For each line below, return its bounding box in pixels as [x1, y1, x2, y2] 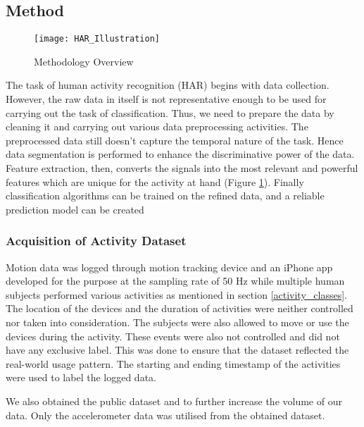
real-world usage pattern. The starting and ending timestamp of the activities [6, 356, 341, 371]
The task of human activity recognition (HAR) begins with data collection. [6, 78, 330, 92]
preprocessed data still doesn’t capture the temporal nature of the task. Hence [6, 132, 344, 147]
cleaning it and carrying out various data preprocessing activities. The [6, 119, 308, 134]
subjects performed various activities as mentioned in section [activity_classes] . [6, 287, 347, 302]
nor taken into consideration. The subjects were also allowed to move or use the [6, 314, 349, 329]
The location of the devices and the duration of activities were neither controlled [6, 301, 353, 316]
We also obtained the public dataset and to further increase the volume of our [6, 393, 342, 408]
